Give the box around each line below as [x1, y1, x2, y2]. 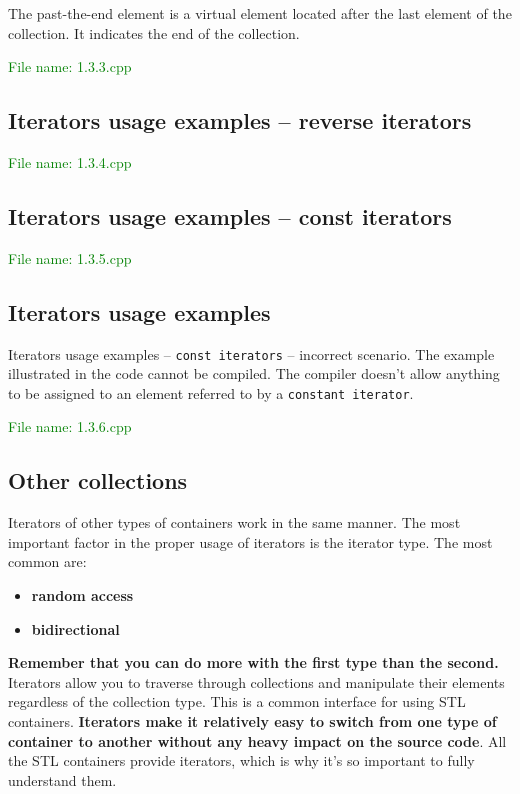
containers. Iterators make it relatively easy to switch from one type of [8, 711, 497, 732]
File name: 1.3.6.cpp [8, 416, 132, 437]
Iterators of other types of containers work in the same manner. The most [8, 512, 461, 533]
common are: [8, 551, 87, 572]
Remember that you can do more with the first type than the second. [8, 652, 499, 673]
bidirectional [31, 618, 120, 639]
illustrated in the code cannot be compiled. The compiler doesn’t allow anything [8, 363, 500, 384]
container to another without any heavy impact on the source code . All [8, 730, 507, 751]
